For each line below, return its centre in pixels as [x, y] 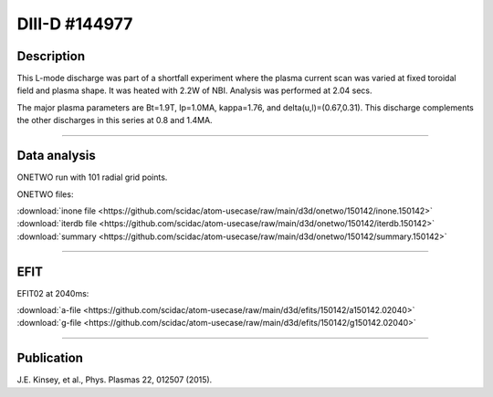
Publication [50, 358]
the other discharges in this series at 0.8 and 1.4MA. [115, 120]
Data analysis [56, 156]
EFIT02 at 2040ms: [53, 293]
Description [51, 56]
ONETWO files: [45, 194]
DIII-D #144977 [75, 24]
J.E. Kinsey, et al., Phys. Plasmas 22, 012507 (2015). [115, 380]
